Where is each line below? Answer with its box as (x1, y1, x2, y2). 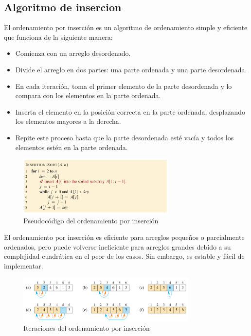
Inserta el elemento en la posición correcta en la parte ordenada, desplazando (15, 106, 245, 117)
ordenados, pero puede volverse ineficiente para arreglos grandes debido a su (4, 241, 231, 252)
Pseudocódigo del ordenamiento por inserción (23, 216, 159, 226)
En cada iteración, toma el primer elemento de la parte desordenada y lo (15, 81, 232, 91)
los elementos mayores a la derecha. (15, 116, 121, 126)
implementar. (4, 260, 43, 270)
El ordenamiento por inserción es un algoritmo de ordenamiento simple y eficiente (4, 22, 248, 33)
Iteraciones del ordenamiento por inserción (23, 323, 150, 333)
